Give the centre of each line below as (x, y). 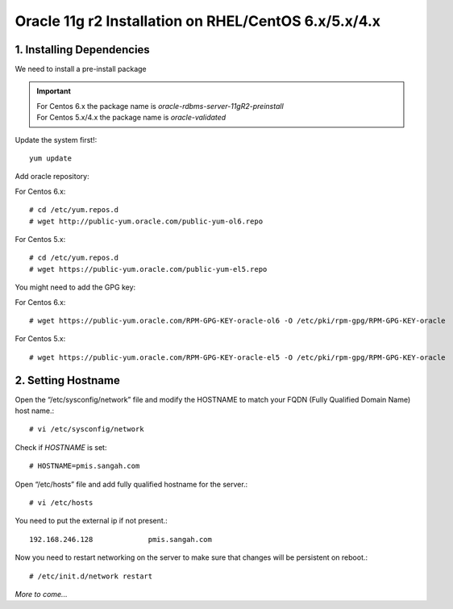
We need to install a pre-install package (81, 69)
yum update (51, 159)
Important (54, 91)
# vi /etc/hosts (61, 503)
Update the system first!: (56, 140)
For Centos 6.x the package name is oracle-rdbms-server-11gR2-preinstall (160, 106)
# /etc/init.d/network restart (91, 576)
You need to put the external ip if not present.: (91, 521)
